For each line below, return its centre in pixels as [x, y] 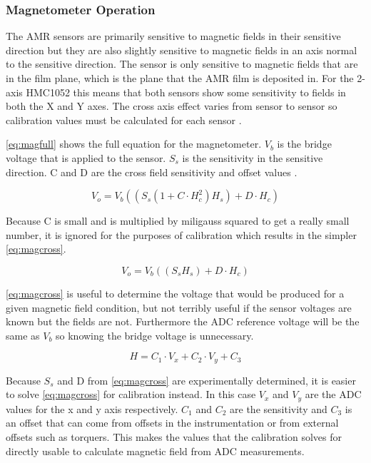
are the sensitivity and [279, 408]
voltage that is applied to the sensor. [86, 157]
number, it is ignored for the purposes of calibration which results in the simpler [181, 234]
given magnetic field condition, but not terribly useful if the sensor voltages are [179, 307]
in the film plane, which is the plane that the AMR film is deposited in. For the [180, 78]
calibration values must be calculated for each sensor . [124, 119]
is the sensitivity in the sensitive [253, 157]
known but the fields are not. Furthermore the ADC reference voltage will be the [183, 321]
